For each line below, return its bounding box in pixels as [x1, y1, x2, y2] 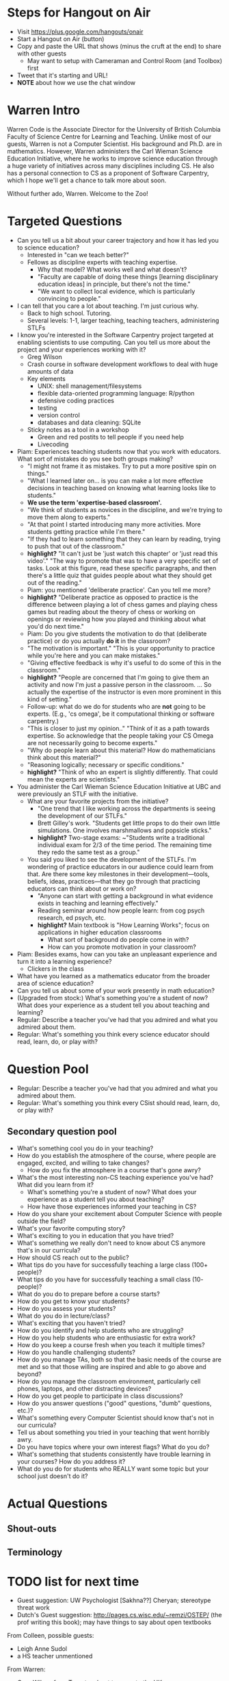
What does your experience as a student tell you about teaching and [16, 1001, 210, 1009]
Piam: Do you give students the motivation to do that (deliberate [27, 629, 207, 638]
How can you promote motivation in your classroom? [47, 943, 196, 951]
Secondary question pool [7, 1126, 118, 1137]
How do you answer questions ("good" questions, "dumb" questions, [16, 1399, 212, 1407]
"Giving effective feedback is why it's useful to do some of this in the [27, 658, 221, 666]
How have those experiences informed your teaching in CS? [27, 1202, 197, 1211]
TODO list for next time [7, 1573, 139, 1589]
